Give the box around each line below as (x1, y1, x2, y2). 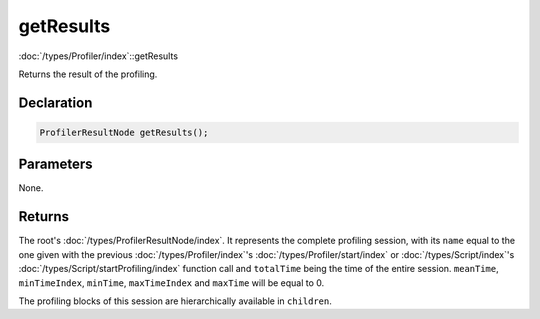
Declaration (18, 94, 93, 111)
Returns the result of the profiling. (18, 68, 158, 80)
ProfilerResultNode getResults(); (39, 126, 209, 138)
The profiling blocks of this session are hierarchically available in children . (18, 295, 332, 307)
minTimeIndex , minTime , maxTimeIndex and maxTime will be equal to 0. (18, 276, 325, 289)
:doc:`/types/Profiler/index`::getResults (18, 50, 179, 62)
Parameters (18, 156, 93, 173)
